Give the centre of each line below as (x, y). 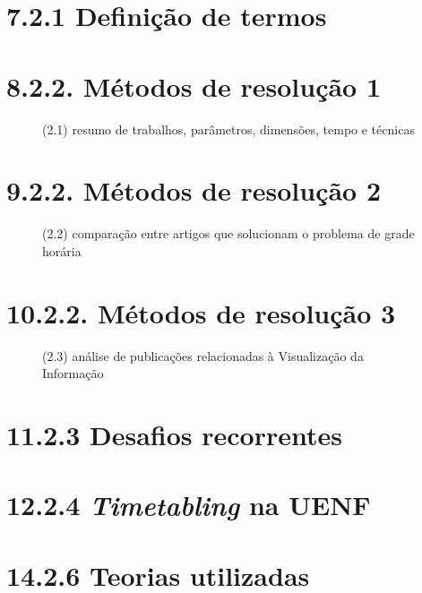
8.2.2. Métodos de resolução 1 (194, 86)
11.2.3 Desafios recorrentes (174, 434)
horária (62, 250)
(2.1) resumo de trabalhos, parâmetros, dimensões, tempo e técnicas (228, 129)
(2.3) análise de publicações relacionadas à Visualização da (203, 355)
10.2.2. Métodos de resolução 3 (201, 312)
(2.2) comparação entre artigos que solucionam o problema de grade (228, 233)
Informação (73, 373)
